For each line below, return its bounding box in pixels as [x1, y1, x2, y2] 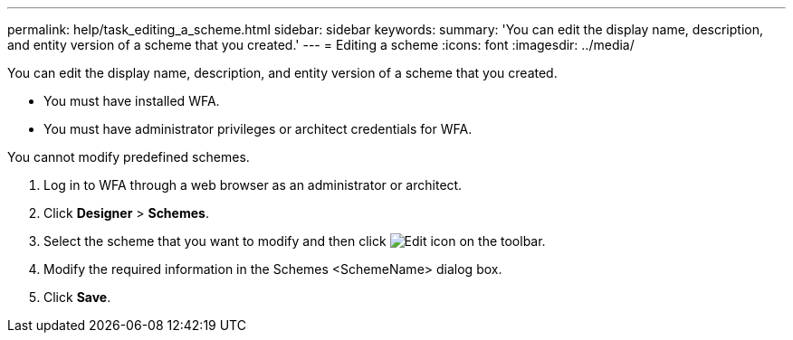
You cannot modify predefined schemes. [7, 149, 250, 165]
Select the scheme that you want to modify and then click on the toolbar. [43, 233, 546, 249]
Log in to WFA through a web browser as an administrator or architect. [43, 177, 463, 193]
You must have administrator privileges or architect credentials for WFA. [43, 121, 473, 137]
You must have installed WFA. [43, 93, 220, 109]
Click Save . [43, 289, 111, 305]
